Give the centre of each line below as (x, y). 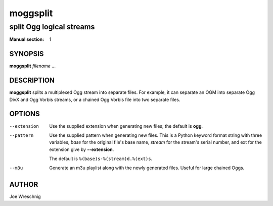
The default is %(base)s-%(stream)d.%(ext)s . (101, 159)
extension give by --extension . (82, 149)
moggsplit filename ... (32, 66)
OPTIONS (25, 114)
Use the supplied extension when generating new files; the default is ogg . (126, 126)
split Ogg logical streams (52, 27)
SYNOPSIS (27, 54)
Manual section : (27, 39)
